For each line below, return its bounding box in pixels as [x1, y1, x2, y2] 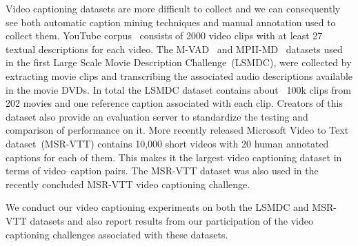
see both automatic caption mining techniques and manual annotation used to [6, 14, 336, 29]
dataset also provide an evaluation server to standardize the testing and [6, 109, 308, 123]
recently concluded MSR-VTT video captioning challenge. [6, 176, 250, 191]
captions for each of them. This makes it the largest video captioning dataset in [6, 150, 342, 164]
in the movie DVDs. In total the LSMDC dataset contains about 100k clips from [6, 82, 351, 96]
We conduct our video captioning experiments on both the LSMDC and [6, 200, 309, 214]
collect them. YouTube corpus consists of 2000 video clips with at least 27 [6, 28, 323, 43]
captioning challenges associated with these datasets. [6, 227, 228, 241]
